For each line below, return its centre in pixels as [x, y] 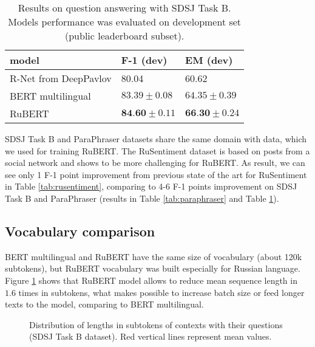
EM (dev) [209, 60]
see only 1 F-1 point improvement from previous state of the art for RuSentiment [156, 174]
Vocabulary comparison [80, 231]
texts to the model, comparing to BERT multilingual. [104, 304]
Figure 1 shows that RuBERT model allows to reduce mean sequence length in [151, 280]
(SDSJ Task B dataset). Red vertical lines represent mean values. [151, 336]
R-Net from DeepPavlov [61, 78]
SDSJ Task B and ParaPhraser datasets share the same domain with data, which [156, 139]
